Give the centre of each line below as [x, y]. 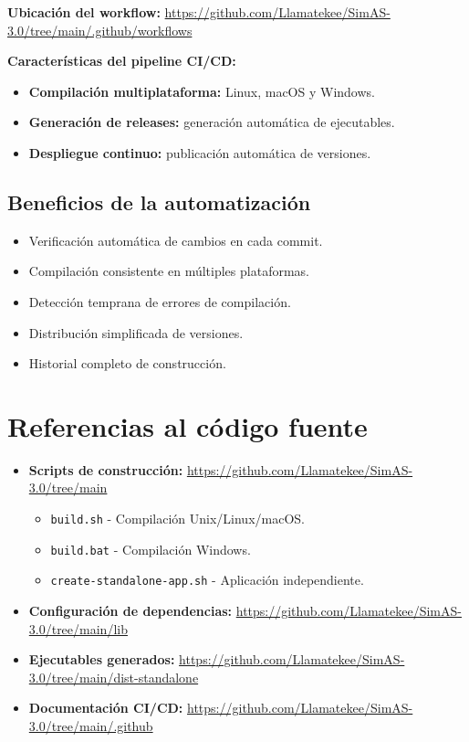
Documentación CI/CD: [106, 708]
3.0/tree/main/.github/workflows [100, 30]
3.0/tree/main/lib [78, 628]
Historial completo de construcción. [127, 363]
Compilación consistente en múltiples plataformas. [169, 271]
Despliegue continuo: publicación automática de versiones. [200, 152]
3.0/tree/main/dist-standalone [114, 677]
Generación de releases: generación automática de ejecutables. [212, 122]
